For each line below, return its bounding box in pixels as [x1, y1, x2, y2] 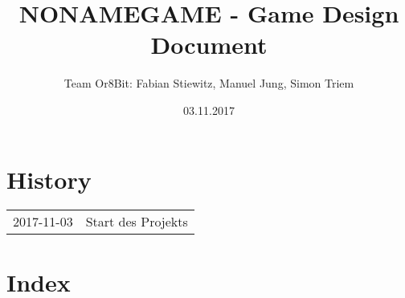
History [6, 162, 92, 195]
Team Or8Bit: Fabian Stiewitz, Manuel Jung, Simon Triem [63, 75, 354, 92]
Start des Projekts [85, 212, 188, 231]
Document [150, 28, 268, 61]
